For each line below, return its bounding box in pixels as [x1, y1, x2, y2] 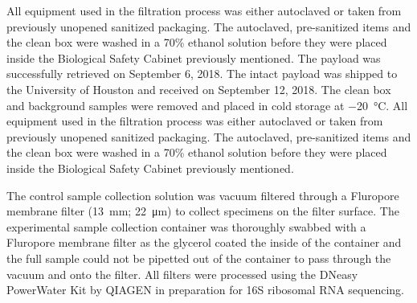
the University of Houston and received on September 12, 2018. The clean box [6, 80, 391, 97]
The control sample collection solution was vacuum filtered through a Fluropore [6, 186, 399, 203]
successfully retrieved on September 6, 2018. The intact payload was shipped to [6, 65, 398, 82]
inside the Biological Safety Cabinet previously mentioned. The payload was [6, 49, 381, 66]
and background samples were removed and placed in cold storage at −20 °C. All [6, 96, 408, 113]
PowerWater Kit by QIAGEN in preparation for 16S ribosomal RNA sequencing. [6, 281, 405, 298]
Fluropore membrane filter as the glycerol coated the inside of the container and [6, 234, 402, 251]
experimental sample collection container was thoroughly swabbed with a [6, 218, 366, 235]
